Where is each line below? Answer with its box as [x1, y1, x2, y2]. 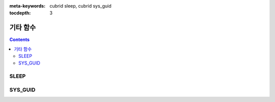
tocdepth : [9, 10, 31, 16]
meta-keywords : [9, 3, 46, 9]
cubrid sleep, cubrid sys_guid [49, 3, 112, 9]
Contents [9, 37, 30, 43]
